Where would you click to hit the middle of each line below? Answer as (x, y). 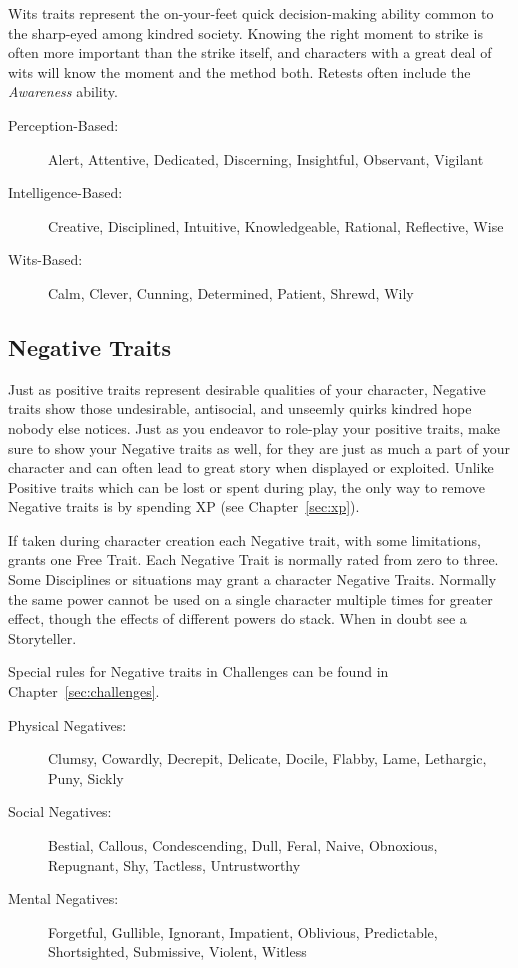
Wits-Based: (45, 259)
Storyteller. (42, 637)
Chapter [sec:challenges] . (84, 691)
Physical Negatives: (67, 724)
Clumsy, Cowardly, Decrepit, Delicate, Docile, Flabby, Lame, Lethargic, (267, 758)
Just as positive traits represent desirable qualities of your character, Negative (247, 388)
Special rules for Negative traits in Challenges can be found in (198, 671)
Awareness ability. (63, 91)
